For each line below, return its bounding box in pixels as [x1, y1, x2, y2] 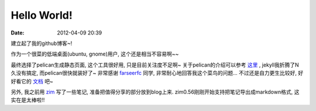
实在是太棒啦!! [11, 96, 45, 103]
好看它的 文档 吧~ [11, 78, 54, 85]
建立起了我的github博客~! [11, 40, 73, 47]
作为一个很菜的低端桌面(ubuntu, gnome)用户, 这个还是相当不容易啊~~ [11, 50, 179, 58]
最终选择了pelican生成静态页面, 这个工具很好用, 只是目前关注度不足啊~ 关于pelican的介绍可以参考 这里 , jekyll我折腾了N [11, 61, 300, 68]
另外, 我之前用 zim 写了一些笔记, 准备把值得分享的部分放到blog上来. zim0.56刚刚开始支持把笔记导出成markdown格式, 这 [11, 88, 300, 95]
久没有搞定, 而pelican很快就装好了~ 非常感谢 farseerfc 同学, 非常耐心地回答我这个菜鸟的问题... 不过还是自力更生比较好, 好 [11, 70, 304, 77]
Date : [11, 29, 25, 36]
